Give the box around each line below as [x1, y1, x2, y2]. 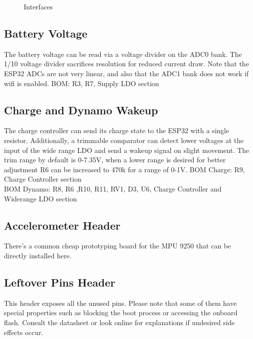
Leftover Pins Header [4, 274, 116, 290]
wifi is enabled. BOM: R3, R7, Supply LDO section [4, 78, 159, 88]
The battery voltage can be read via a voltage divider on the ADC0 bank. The [4, 48, 242, 59]
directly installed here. [4, 250, 72, 260]
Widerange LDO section [4, 193, 77, 203]
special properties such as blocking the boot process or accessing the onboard [4, 307, 238, 318]
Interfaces [24, 1, 53, 11]
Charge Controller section [4, 174, 82, 184]
